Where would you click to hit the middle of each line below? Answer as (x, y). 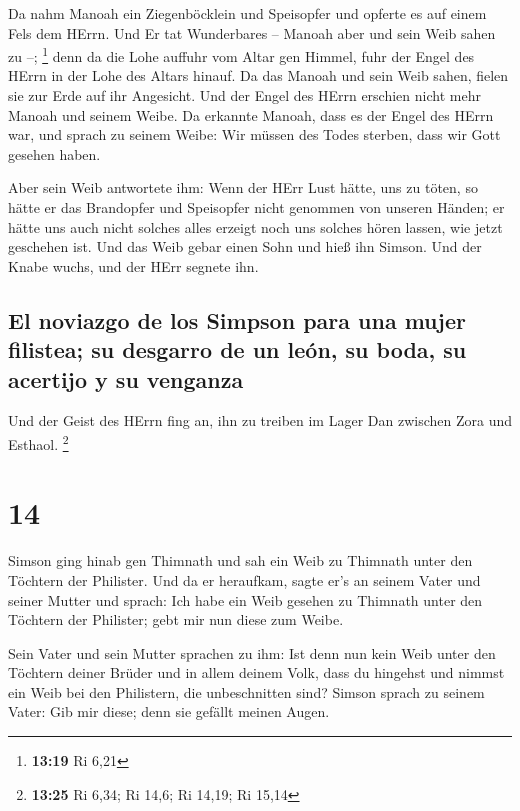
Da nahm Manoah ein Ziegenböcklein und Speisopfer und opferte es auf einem (247, 13)
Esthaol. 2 (38, 442)
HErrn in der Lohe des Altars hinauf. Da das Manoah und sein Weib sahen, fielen (258, 75)
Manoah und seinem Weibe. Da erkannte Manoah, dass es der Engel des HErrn (251, 114)
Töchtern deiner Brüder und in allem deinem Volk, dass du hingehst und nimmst (256, 672)
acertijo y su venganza (126, 378)
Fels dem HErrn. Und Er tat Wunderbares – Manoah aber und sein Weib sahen (252, 32)
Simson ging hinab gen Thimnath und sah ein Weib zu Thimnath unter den (240, 560)
